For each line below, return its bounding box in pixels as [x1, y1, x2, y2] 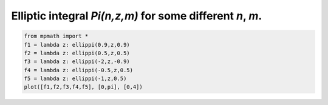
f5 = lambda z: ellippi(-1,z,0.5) [24, 75, 127, 82]
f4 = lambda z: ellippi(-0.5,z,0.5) [24, 67, 134, 73]
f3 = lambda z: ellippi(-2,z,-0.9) [24, 58, 130, 65]
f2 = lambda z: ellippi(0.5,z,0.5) [24, 49, 130, 56]
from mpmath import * [24, 33, 89, 39]
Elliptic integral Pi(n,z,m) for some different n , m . [11, 9, 262, 22]
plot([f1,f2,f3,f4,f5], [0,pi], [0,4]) [24, 84, 143, 90]
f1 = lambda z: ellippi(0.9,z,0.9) [24, 41, 130, 48]
